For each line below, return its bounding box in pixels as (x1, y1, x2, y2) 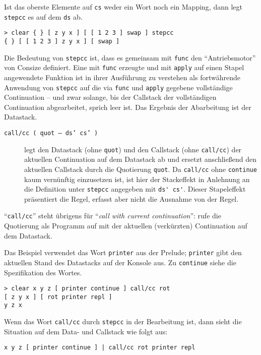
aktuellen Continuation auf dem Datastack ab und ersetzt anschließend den (24, 154, 256, 164)
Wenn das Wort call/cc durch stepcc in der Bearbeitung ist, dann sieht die (4, 316, 242, 327)
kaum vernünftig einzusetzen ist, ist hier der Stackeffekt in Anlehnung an (24, 173, 250, 184)
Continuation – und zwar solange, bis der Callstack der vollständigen (4, 92, 217, 102)
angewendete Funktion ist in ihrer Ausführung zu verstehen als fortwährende (4, 72, 240, 82)
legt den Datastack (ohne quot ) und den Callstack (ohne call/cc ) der (24, 144, 242, 154)
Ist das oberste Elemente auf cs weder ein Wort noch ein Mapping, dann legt (4, 2, 242, 12)
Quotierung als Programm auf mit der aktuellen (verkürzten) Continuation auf (4, 220, 247, 231)
